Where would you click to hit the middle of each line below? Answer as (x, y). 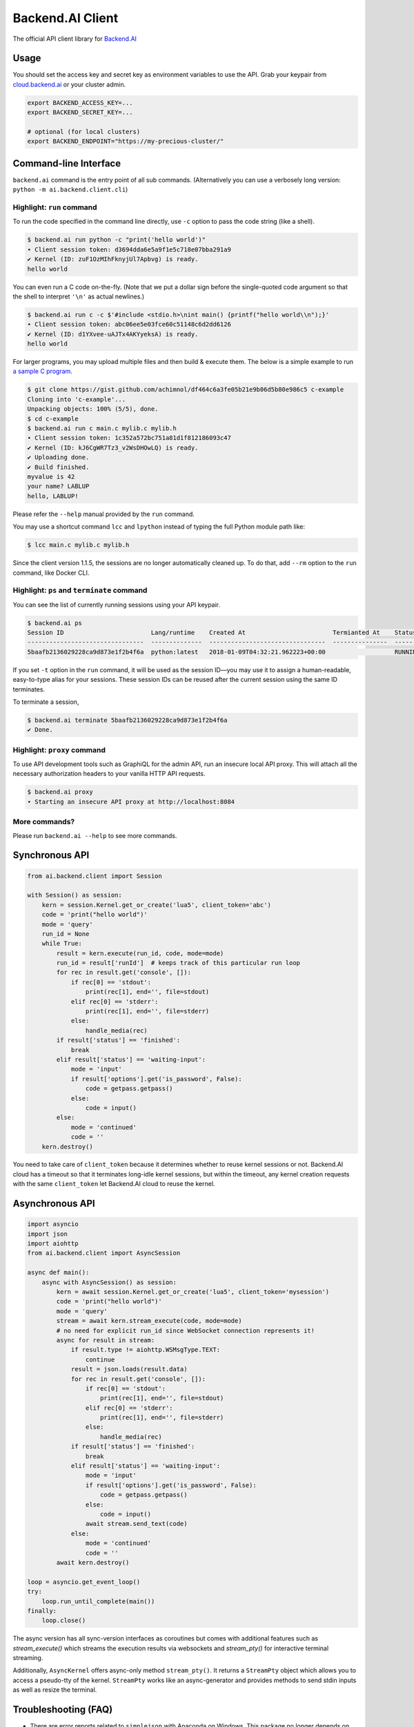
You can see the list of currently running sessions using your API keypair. (117, 604)
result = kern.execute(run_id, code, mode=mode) (140, 953)
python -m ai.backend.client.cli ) (70, 189)
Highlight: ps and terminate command (80, 591)
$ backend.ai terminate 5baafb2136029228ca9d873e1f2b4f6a (127, 720)
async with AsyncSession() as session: (109, 1282)
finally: (42, 1611)
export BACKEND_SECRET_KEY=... (80, 113)
